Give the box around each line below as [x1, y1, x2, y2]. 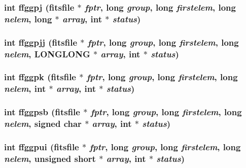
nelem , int [4, 82, 46, 95]
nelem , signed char [4, 117, 82, 130]
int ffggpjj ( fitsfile [4, 36, 78, 48]
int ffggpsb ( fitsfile [4, 106, 80, 118]
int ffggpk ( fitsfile [4, 71, 76, 83]
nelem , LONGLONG [4, 47, 90, 60]
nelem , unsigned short [4, 152, 96, 164]
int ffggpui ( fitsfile [4, 140, 79, 153]
